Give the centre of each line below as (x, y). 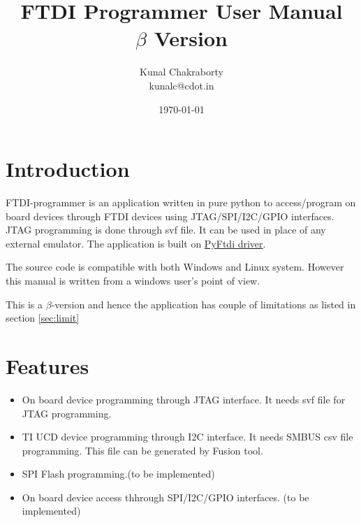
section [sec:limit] (43, 318)
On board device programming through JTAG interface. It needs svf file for (184, 399)
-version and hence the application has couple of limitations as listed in (204, 304)
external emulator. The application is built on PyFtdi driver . (136, 243)
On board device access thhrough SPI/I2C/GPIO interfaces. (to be (165, 497)
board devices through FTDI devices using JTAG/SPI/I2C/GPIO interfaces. (170, 216)
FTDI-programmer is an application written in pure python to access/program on (181, 202)
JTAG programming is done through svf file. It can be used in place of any (166, 230)
